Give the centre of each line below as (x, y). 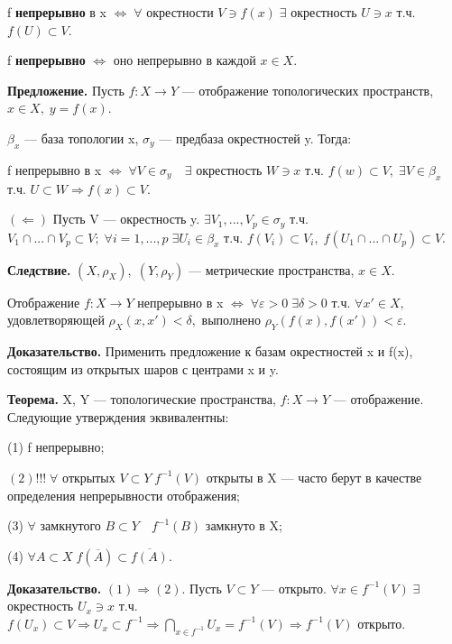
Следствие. (39, 269)
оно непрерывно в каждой (184, 60)
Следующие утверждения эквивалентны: (118, 416)
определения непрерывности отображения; (124, 495)
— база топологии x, (81, 138)
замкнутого (70, 525)
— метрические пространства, (271, 269)
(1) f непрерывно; (56, 447)
